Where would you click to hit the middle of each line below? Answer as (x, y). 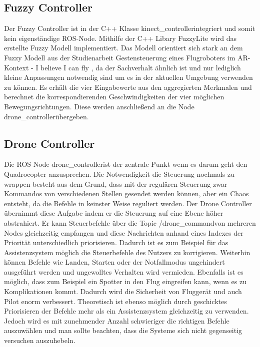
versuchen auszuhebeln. (40, 340)
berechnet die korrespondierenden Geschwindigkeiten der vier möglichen (114, 97)
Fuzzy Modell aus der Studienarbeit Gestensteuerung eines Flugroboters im (120, 57)
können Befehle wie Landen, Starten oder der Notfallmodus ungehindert (114, 262)
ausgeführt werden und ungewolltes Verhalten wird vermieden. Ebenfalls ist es (124, 271)
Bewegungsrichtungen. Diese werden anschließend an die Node (99, 106)
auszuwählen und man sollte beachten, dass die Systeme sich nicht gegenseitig (123, 330)
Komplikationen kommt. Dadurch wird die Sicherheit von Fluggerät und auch (123, 291)
